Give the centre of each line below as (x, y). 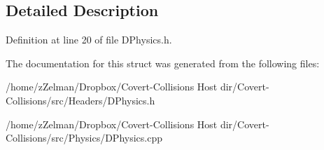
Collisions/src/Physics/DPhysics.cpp (84, 138)
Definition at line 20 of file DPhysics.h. (89, 40)
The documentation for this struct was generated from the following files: (163, 63)
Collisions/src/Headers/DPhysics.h (80, 100)
